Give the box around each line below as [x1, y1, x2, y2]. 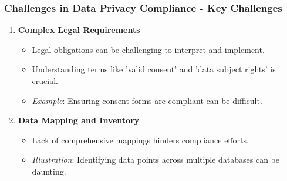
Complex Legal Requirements [18, 24, 140, 36]
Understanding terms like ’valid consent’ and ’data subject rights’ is [32, 63, 276, 75]
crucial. [32, 75, 58, 86]
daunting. [32, 165, 66, 177]
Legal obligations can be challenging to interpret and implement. [32, 43, 265, 55]
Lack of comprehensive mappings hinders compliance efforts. [32, 133, 249, 146]
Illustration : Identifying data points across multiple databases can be [32, 153, 279, 166]
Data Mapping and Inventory [18, 114, 140, 126]
